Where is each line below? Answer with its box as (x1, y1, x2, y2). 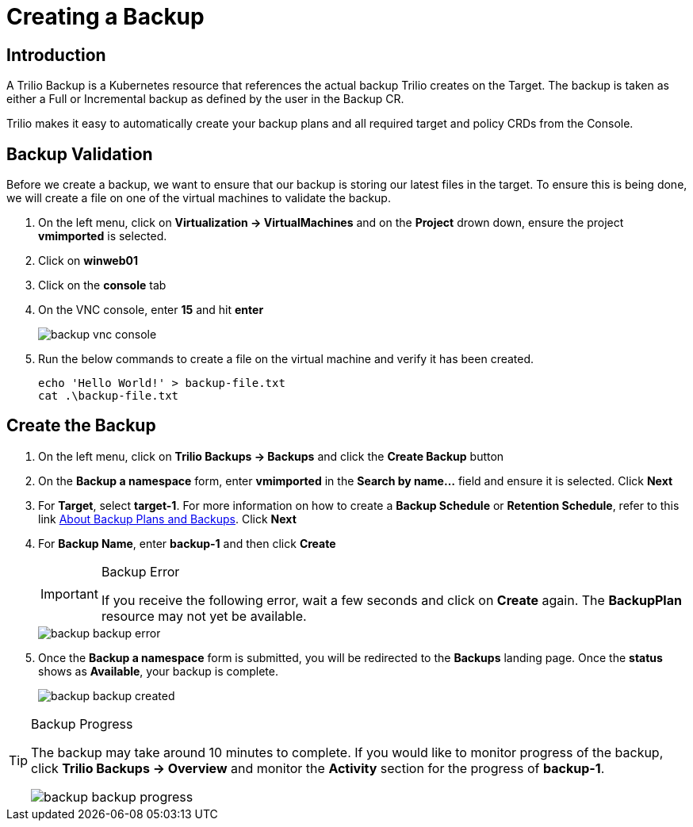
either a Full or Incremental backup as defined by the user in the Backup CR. (6, 92, 404, 106)
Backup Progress (31, 715, 133, 732)
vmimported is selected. (38, 229, 167, 243)
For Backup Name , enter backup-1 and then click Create (38, 536, 336, 550)
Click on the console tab (38, 278, 167, 293)
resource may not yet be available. (101, 607, 307, 624)
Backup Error (101, 563, 180, 580)
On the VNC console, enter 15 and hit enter (38, 303, 264, 317)
